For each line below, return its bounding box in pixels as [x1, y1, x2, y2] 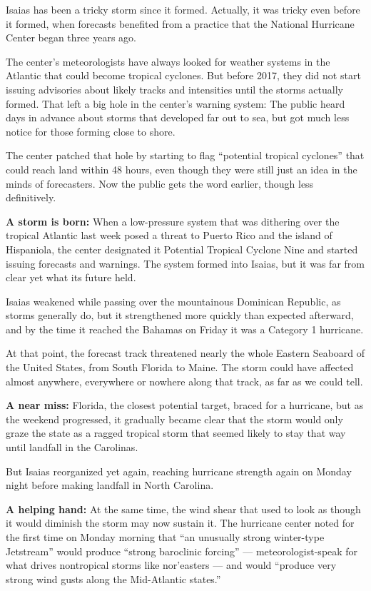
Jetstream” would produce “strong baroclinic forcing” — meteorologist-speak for [6, 543, 358, 558]
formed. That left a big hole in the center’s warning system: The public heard [6, 96, 345, 111]
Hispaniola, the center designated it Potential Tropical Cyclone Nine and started [6, 241, 358, 256]
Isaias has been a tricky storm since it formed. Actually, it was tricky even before [6, 2, 360, 16]
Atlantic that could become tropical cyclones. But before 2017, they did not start [6, 68, 361, 83]
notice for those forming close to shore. [6, 123, 176, 138]
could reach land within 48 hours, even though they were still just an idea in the [6, 161, 357, 176]
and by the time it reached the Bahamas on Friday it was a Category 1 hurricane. [6, 321, 364, 336]
